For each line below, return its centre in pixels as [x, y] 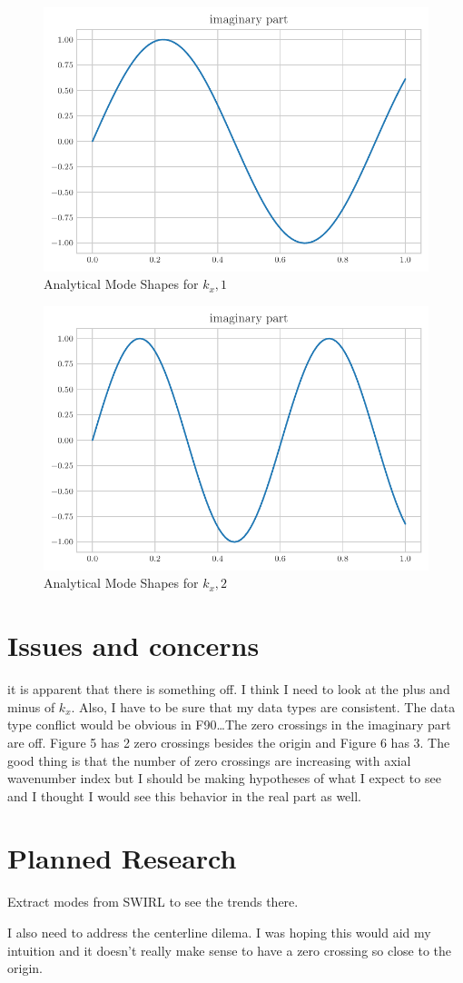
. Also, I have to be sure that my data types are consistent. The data [263, 706]
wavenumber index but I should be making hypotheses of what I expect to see [224, 778]
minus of [31, 706]
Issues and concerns [133, 645]
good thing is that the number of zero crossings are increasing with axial [209, 760]
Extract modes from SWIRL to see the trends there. [153, 902]
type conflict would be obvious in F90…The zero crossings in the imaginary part [229, 725]
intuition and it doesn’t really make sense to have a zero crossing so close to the [230, 950]
